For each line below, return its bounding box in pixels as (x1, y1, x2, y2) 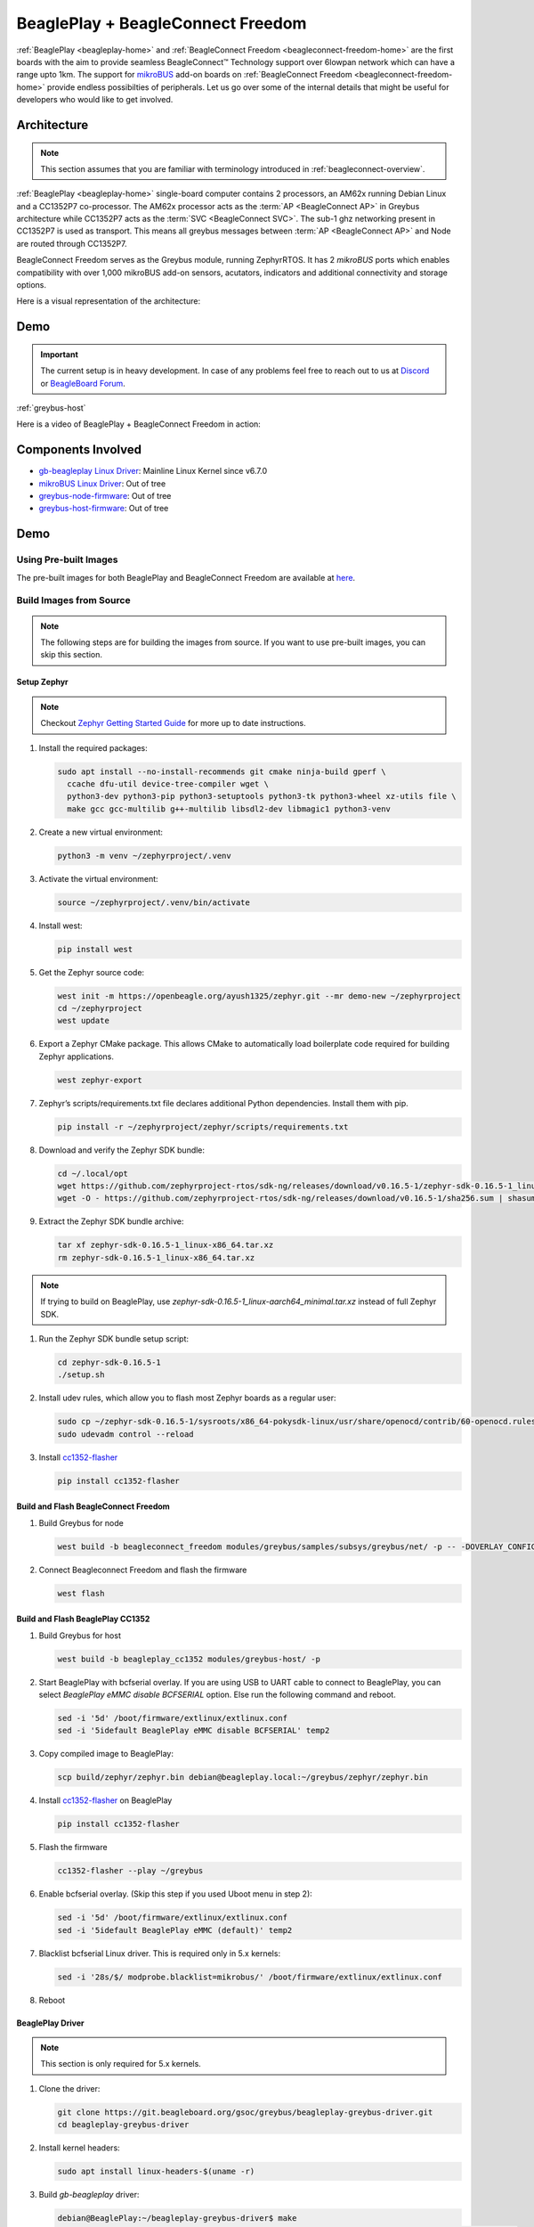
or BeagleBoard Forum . (40, 378, 126, 388)
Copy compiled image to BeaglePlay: (38, 1749, 174, 1759)
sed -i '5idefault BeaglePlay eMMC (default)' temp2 (57, 1925, 293, 1935)
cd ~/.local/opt (57, 1168, 129, 1179)
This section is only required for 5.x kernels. (40, 2059, 202, 2069)
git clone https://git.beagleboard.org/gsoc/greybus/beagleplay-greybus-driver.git (57, 2107, 433, 2117)
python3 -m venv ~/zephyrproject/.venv (57, 851, 231, 861)
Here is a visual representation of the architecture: (16, 296, 200, 306)
